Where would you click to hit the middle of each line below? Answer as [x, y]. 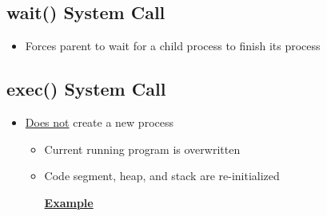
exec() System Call [86, 89]
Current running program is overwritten [142, 149]
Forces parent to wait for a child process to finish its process [173, 46]
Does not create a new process [99, 122]
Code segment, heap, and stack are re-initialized [162, 176]
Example [69, 202]
